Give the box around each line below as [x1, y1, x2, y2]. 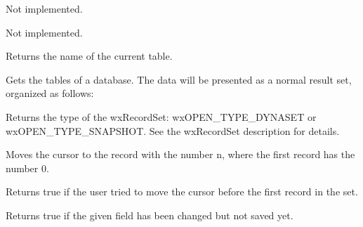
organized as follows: [6, 86, 94, 100]
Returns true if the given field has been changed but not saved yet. [6, 207, 293, 222]
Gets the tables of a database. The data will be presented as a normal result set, [6, 72, 352, 86]
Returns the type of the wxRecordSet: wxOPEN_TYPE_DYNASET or [6, 109, 317, 124]
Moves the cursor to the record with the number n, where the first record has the [6, 147, 355, 162]
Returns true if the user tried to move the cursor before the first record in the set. [6, 184, 358, 199]
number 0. [6, 160, 49, 175]
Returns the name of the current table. [6, 48, 173, 63]
